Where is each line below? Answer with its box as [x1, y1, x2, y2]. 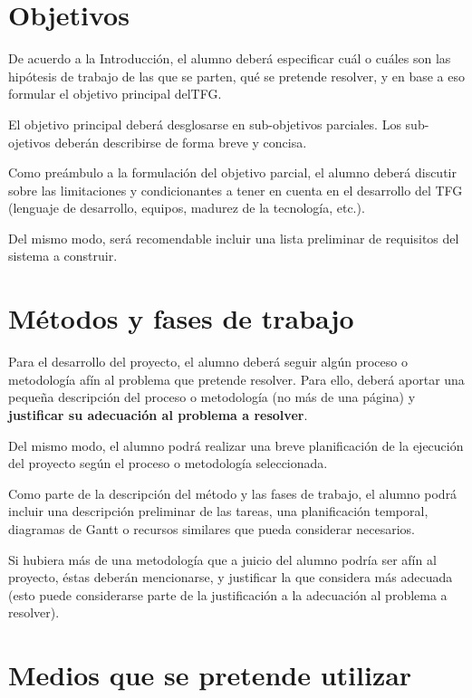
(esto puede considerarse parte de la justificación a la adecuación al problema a [8, 585, 448, 604]
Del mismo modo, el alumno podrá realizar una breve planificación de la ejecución [8, 435, 464, 454]
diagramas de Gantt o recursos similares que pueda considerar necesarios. [8, 519, 415, 538]
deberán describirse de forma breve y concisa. [54, 132, 307, 151]
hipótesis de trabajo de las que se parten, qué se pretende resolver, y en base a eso [8, 66, 465, 85]
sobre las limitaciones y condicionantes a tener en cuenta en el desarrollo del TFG [8, 180, 463, 199]
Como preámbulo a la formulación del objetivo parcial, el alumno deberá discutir [8, 163, 457, 182]
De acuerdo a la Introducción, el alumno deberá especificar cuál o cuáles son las [8, 49, 451, 68]
